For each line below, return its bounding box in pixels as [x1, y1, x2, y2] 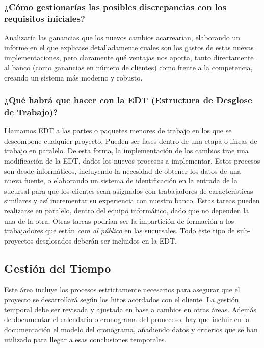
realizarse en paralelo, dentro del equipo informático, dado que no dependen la [4, 205, 249, 216]
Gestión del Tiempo [4, 260, 111, 276]
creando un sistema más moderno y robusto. [4, 72, 143, 83]
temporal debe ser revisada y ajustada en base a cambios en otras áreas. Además [4, 304, 257, 314]
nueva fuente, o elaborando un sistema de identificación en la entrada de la [4, 175, 237, 186]
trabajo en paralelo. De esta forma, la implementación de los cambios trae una [4, 145, 249, 156]
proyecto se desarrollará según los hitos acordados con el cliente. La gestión [4, 294, 239, 305]
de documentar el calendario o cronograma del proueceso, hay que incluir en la [4, 314, 250, 325]
